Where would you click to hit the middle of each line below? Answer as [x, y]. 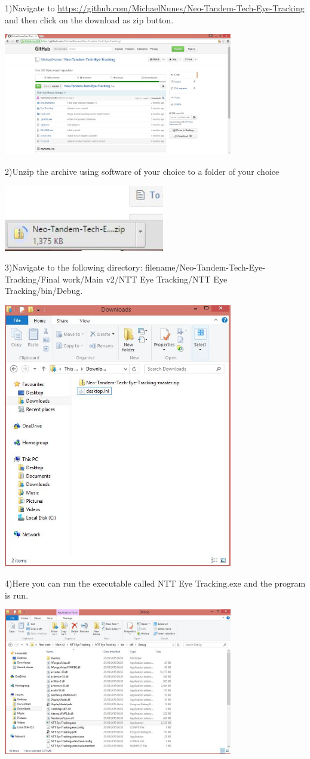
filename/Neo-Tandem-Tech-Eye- [205, 267]
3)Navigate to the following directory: [74, 267]
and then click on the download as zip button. [89, 19]
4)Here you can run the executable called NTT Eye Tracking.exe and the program [155, 583]
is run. [17, 595]
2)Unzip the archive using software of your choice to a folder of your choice [142, 171]
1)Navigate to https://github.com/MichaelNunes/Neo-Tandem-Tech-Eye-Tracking [155, 8]
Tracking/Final [33, 279]
